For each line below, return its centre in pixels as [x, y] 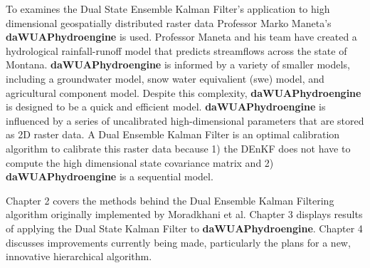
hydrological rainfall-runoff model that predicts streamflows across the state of [176, 50]
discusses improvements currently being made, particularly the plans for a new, [178, 242]
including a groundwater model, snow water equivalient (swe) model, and [165, 78]
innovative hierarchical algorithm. [79, 256]
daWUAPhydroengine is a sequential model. [110, 176]
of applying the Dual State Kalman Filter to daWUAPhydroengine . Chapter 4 [184, 228]
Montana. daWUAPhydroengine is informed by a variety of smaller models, [178, 65]
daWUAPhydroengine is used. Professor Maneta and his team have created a [181, 37]
